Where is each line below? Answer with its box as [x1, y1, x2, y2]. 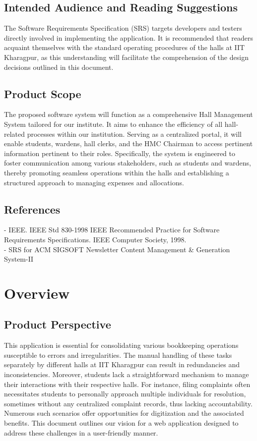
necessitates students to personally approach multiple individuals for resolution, [4, 388, 246, 399]
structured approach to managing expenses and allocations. [4, 177, 184, 187]
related [4, 128, 25, 139]
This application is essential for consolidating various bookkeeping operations [4, 340, 239, 350]
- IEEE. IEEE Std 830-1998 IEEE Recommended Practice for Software [4, 224, 220, 235]
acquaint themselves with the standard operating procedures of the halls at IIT [4, 42, 245, 53]
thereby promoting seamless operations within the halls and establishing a [4, 167, 229, 177]
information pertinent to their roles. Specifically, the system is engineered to [4, 148, 236, 158]
